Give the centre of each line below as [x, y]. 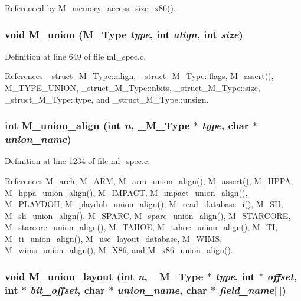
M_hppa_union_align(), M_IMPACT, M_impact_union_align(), [126, 192]
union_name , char [162, 289]
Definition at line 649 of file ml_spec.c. [76, 56]
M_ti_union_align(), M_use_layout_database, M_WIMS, [114, 238]
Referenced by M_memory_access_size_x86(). [90, 8]
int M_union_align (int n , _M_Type [97, 125]
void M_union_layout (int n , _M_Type [104, 276]
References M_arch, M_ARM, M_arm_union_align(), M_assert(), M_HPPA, [149, 180]
